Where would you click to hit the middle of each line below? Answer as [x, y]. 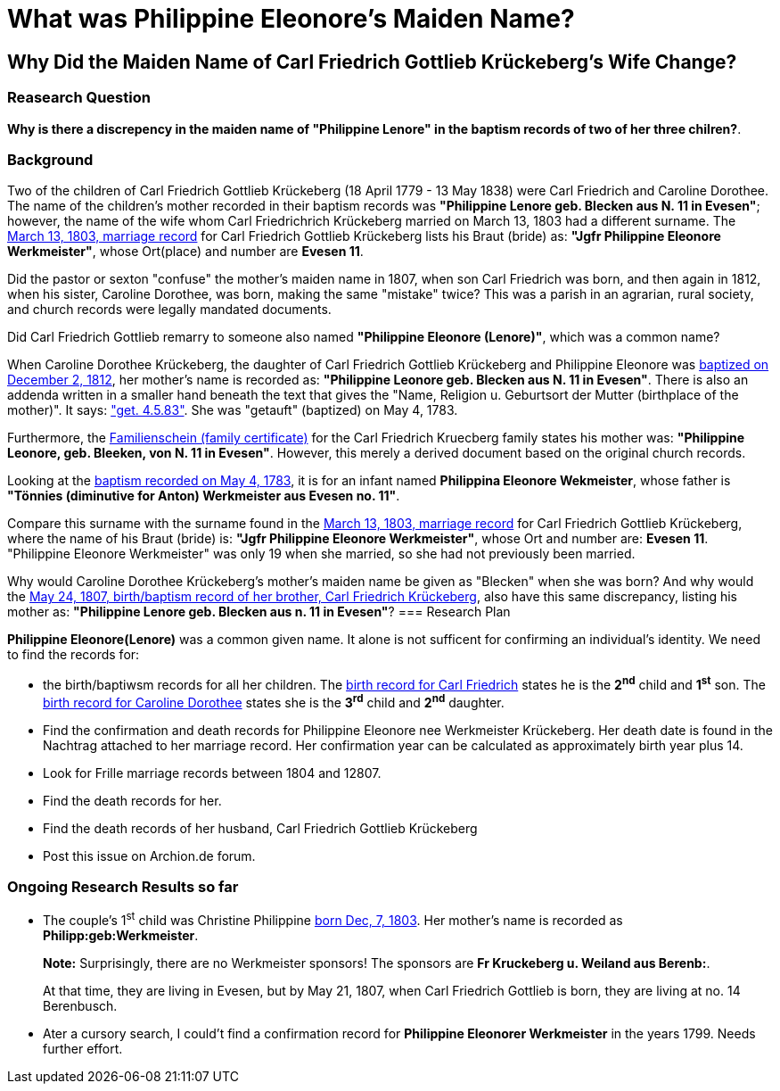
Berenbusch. [80, 1006]
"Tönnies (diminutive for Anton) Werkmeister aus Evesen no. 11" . [204, 496]
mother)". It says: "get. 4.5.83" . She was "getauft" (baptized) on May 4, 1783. [233, 410]
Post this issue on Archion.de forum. [149, 855]
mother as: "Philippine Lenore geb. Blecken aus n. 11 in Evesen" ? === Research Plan [259, 612]
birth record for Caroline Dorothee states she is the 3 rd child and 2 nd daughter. [274, 701]
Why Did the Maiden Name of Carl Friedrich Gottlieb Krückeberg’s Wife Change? [372, 62]
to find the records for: [74, 655]
